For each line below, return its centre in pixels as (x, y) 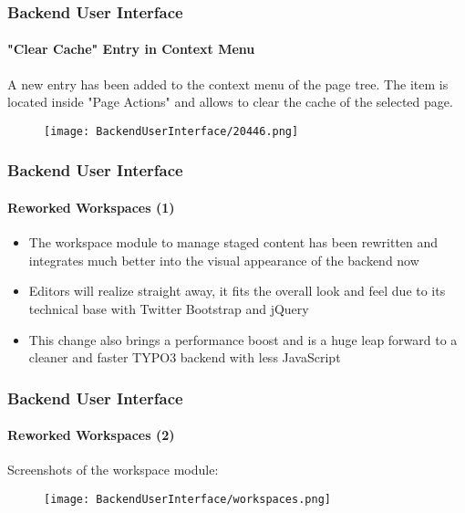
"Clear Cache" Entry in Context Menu (131, 49)
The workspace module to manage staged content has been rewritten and (233, 242)
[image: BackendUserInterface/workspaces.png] (187, 499)
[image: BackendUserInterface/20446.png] (171, 131)
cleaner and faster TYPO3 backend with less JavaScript (185, 357)
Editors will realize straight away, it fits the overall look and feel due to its (237, 291)
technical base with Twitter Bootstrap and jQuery (169, 308)
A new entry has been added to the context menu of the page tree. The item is (228, 84)
